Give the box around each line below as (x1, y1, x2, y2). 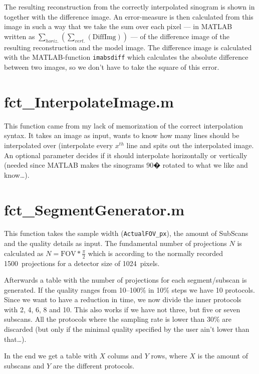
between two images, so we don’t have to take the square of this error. (4, 62, 219, 72)
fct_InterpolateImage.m (4, 91, 174, 111)
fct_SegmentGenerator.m (4, 199, 185, 219)
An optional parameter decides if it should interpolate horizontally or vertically (4, 150, 247, 160)
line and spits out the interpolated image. (126, 140, 254, 150)
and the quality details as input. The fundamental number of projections (4, 238, 227, 248)
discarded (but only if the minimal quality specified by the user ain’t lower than (4, 324, 249, 334)
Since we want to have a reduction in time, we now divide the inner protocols (4, 294, 241, 305)
